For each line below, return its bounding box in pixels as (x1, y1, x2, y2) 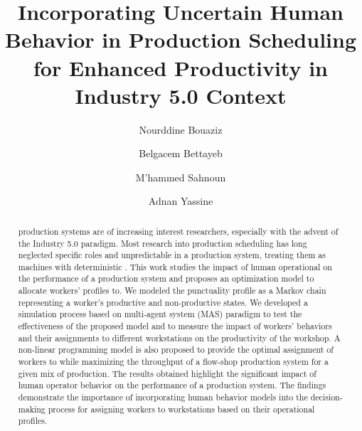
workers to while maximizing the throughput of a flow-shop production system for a (18, 356, 329, 368)
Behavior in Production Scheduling (4, 25, 356, 54)
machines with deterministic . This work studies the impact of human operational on (18, 260, 332, 272)
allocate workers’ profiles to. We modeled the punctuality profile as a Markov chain (18, 284, 326, 297)
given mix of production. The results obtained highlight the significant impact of (18, 367, 316, 379)
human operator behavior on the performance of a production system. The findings (18, 379, 326, 391)
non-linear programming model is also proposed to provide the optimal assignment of (18, 344, 334, 356)
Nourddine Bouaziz (139, 122, 223, 137)
